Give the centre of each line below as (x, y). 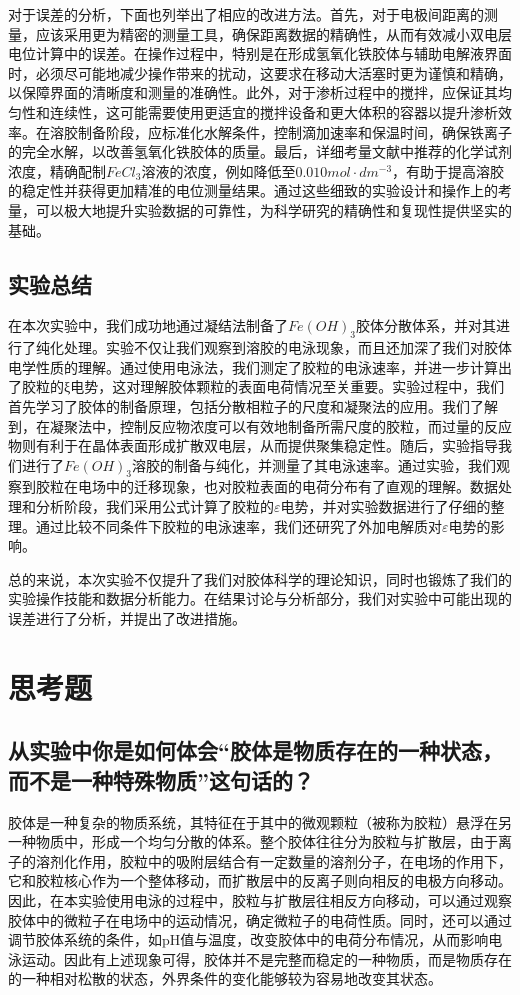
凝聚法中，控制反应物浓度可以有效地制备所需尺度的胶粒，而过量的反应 (280, 425)
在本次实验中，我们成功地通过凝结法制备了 (148, 325)
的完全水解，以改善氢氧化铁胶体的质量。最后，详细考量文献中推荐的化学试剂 (260, 151)
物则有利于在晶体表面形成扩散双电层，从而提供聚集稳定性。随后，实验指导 (253, 445)
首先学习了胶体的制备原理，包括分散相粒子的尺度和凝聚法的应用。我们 (239, 405)
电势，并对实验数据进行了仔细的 (385, 506)
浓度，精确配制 (57, 170)
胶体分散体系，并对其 (426, 325)
